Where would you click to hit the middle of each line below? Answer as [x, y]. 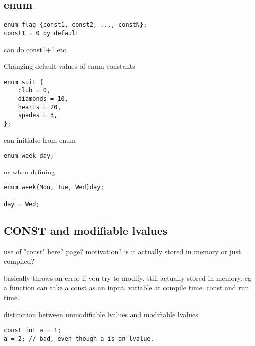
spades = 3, [38, 115]
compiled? [19, 261]
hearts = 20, [40, 107]
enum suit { [24, 82]
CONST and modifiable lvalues [86, 230]
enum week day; [29, 156]
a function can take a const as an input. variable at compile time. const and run [127, 287]
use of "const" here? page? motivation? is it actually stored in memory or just [123, 251]
